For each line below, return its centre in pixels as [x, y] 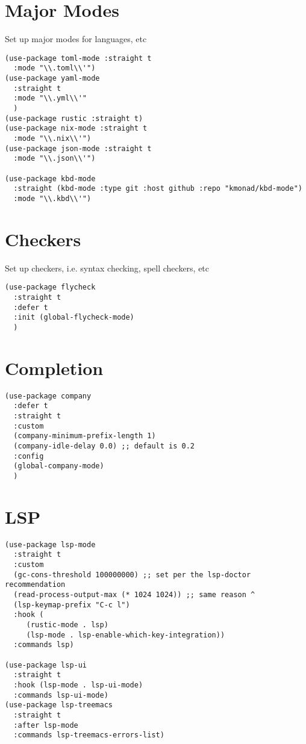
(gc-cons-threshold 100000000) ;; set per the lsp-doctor [132, 575]
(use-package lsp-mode [50, 544]
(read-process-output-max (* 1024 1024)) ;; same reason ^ [134, 595]
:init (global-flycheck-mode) [74, 318]
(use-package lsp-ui [46, 665]
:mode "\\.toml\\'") [55, 68]
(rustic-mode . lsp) [67, 625]
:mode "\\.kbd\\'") [52, 198]
